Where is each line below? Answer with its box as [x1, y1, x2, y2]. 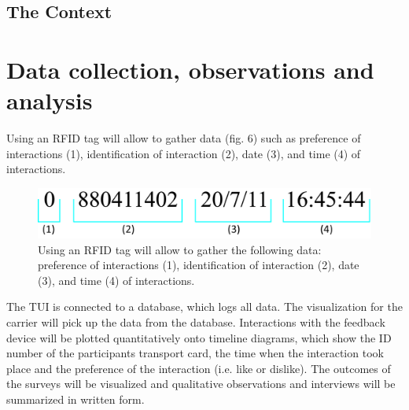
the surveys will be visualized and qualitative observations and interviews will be [6, 375, 396, 392]
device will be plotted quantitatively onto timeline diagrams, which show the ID [6, 329, 392, 345]
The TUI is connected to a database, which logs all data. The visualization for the [6, 298, 403, 315]
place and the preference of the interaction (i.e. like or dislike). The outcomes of [6, 360, 391, 376]
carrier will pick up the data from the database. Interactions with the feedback [6, 314, 385, 331]
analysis [6, 84, 93, 116]
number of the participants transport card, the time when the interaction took [6, 345, 384, 361]
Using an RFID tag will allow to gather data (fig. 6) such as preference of [6, 130, 361, 146]
